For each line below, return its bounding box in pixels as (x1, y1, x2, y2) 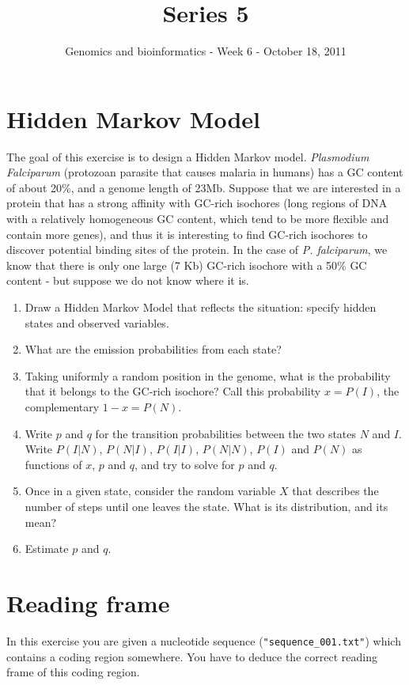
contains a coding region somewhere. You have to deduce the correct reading (6, 648, 377, 664)
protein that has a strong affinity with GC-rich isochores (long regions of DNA (6, 195, 388, 211)
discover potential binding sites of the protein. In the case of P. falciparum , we (6, 241, 388, 258)
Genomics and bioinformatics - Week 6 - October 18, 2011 (65, 43, 347, 59)
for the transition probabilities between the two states (95, 425, 357, 441)
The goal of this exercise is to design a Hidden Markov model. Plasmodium (6, 148, 369, 165)
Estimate (25, 540, 69, 557)
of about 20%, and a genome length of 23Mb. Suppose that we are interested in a (6, 179, 401, 195)
